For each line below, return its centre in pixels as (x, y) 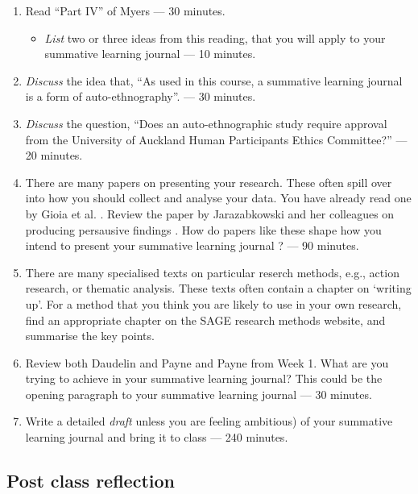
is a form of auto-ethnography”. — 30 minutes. (141, 96)
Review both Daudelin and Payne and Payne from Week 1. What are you (207, 362)
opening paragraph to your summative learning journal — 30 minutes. (199, 394)
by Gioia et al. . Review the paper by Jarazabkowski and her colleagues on (210, 213)
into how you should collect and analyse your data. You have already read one (218, 198)
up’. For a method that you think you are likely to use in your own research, (213, 303)
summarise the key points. (90, 336)
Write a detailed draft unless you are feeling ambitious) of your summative (209, 421)
